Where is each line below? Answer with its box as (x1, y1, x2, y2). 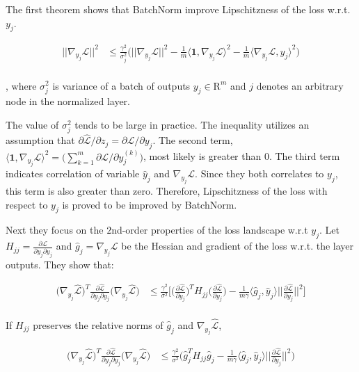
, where (6, 78, 37, 92)
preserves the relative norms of (33, 317, 163, 332)
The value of (6, 117, 59, 131)
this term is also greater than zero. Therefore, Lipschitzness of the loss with (6, 184, 328, 198)
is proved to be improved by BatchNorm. (62, 197, 237, 211)
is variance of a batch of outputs (52, 78, 191, 92)
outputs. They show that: (6, 257, 114, 271)
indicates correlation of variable (6, 166, 140, 181)
